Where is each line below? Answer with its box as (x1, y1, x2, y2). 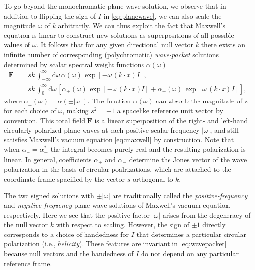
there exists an (201, 39, 245, 50)
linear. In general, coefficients (4, 154, 92, 164)
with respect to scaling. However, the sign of (56, 219, 190, 230)
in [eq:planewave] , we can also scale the (103, 10, 222, 21)
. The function (87, 96, 131, 106)
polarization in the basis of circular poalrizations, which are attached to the (4, 164, 231, 174)
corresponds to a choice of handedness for (4, 229, 129, 239)
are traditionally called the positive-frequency (112, 190, 248, 201)
